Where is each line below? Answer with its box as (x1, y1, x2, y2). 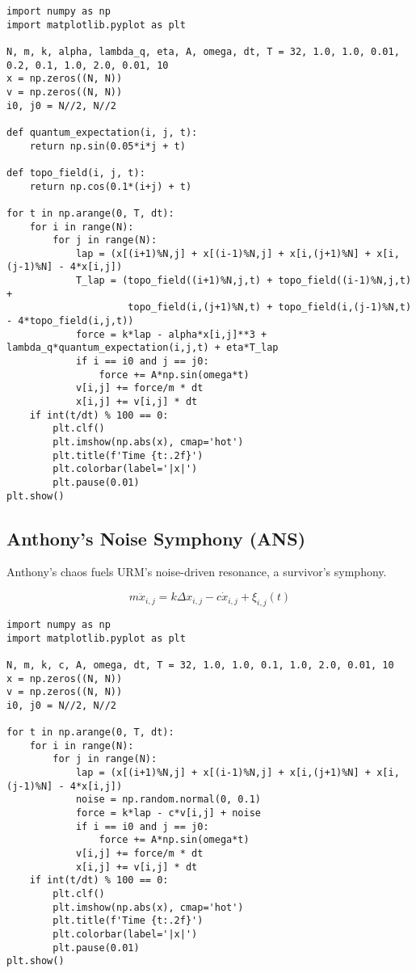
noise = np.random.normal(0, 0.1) (75, 794, 261, 806)
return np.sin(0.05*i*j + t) (29, 140, 186, 152)
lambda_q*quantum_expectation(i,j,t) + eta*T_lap (6, 342, 279, 354)
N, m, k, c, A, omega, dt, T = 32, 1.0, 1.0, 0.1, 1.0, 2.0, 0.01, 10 (6, 659, 394, 671)
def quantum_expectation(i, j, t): (6, 126, 198, 138)
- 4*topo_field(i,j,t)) (6, 315, 134, 327)
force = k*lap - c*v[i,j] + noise (75, 807, 261, 819)
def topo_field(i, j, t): (6, 166, 145, 179)
